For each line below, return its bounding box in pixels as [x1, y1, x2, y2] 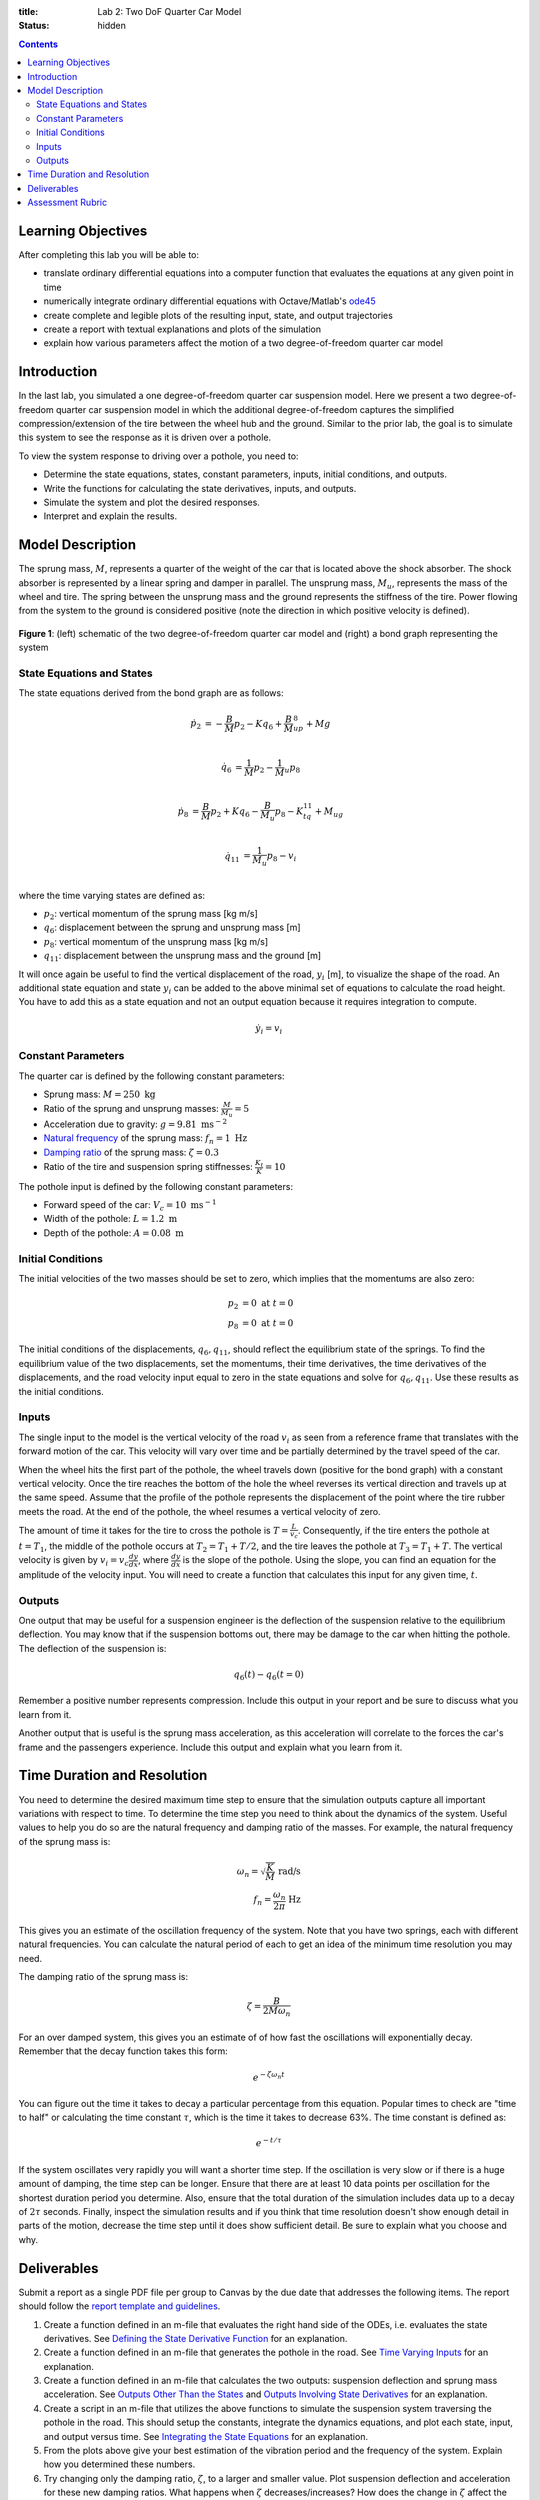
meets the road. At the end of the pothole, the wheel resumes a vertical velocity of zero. [18, 1505, 381, 1517]
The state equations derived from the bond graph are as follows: [18, 687, 284, 699]
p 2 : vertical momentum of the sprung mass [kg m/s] [43, 908, 259, 922]
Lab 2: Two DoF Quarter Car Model [97, 6, 242, 17]
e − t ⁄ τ [255, 2136, 282, 2149]
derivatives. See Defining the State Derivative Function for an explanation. [43, 2332, 348, 2344]
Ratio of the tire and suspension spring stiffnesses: [43, 1160, 254, 1172]
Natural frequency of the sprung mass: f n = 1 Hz [43, 1132, 248, 1147]
